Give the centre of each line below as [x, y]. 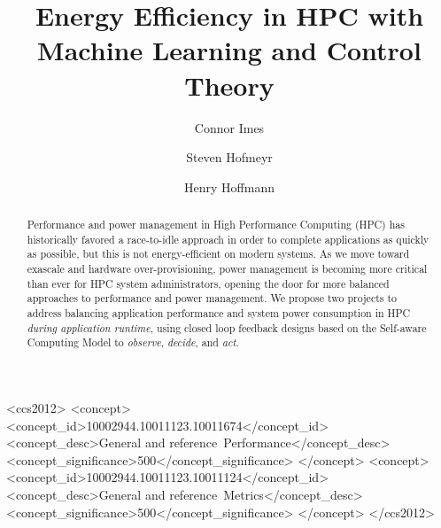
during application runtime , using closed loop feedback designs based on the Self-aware [227, 327]
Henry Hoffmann [229, 186]
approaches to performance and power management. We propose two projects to [212, 298]
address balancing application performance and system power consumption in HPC [219, 313]
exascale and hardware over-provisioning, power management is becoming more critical [227, 269]
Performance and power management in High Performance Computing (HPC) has [216, 225]
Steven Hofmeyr [229, 157]
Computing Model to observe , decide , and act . [133, 342]
